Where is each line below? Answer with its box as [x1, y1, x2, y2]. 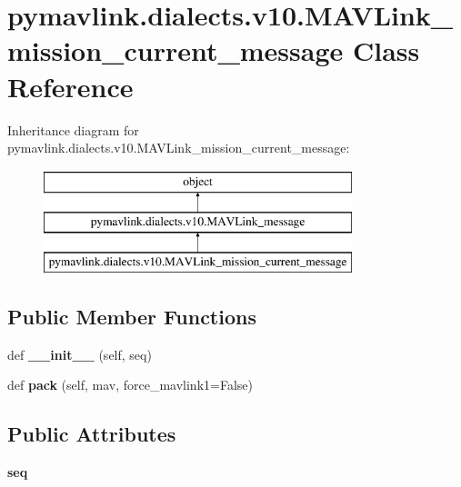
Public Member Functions [7, 303, 256, 331]
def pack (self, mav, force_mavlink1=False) [7, 375, 253, 394]
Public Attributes [7, 420, 176, 448]
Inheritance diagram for [7, 120, 139, 139]
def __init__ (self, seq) [7, 344, 152, 363]
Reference [7, 67, 134, 104]
